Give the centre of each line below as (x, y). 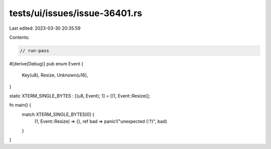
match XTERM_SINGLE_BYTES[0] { (58, 114)
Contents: (19, 37)
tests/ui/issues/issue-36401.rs (76, 13)
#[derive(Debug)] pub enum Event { (46, 63)
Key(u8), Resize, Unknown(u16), (55, 75)
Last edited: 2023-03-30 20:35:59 (45, 28)
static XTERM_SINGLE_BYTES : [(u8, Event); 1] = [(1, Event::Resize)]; (80, 96)
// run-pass (35, 51)
